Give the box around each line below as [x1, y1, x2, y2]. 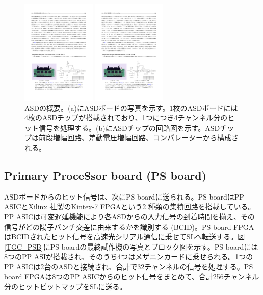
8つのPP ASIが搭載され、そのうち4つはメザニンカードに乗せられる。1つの [4, 251, 253, 262]
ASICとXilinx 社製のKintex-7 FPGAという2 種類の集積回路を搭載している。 [4, 201, 255, 212]
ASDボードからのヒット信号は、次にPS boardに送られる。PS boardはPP [4, 191, 244, 202]
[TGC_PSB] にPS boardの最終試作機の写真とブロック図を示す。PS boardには [4, 241, 258, 252]
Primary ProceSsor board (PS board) [4, 167, 207, 183]
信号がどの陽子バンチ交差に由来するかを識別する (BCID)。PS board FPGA [4, 221, 254, 232]
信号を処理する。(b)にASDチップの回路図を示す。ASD [38, 122, 220, 133]
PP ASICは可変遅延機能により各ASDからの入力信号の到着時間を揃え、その [4, 211, 255, 222]
